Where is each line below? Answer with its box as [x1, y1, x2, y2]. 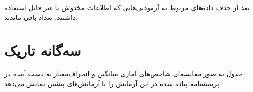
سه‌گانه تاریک [4, 40, 81, 60]
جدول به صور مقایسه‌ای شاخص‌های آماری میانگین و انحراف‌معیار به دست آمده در [4, 69, 243, 79]
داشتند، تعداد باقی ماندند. [4, 12, 77, 22]
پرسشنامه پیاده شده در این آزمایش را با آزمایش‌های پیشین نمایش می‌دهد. [4, 78, 221, 88]
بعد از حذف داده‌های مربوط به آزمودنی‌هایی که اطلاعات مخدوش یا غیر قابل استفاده [4, 2, 250, 12]
